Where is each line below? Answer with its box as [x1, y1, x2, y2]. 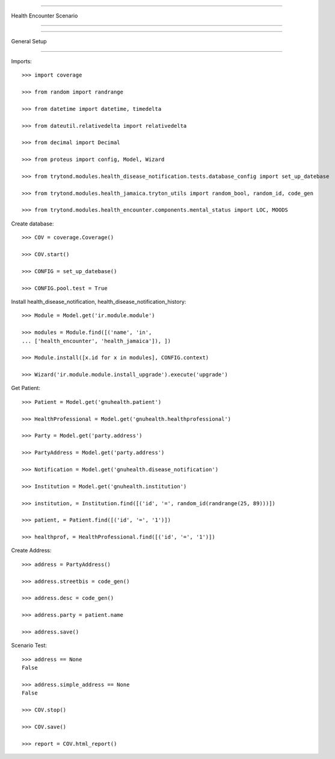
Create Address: [11, 547, 52, 554]
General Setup [11, 38, 48, 45]
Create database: [11, 220, 54, 227]
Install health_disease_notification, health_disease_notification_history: [11, 298, 186, 305]
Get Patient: [11, 385, 40, 392]
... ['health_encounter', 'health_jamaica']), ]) [22, 338, 171, 344]
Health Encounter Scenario [11, 12, 78, 19]
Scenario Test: [11, 642, 48, 649]
